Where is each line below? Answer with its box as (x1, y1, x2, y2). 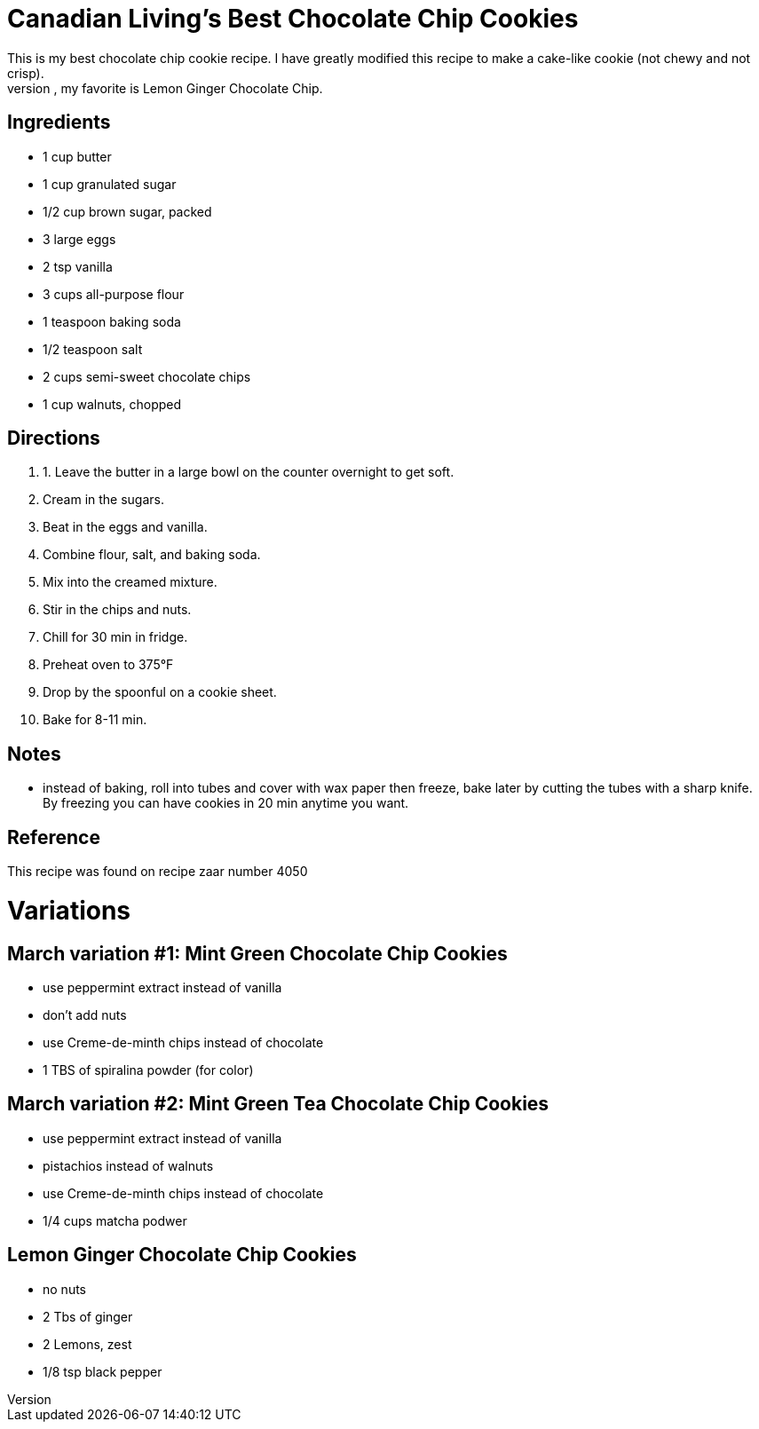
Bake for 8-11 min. (43, 712, 147, 728)
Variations (7, 895, 131, 926)
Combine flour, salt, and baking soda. (43, 547, 261, 563)
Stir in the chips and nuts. (43, 602, 192, 618)
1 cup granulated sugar (43, 176, 177, 192)
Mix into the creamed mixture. (43, 574, 217, 590)
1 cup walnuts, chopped (43, 396, 182, 412)
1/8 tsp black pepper (43, 1363, 162, 1379)
